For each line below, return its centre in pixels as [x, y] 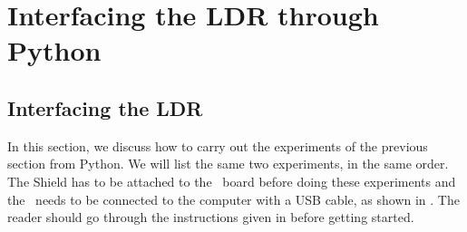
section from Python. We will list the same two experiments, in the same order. [228, 164]
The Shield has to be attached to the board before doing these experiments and [232, 181]
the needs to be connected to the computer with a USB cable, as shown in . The [233, 199]
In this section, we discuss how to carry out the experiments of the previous [218, 145]
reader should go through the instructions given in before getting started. [211, 217]
